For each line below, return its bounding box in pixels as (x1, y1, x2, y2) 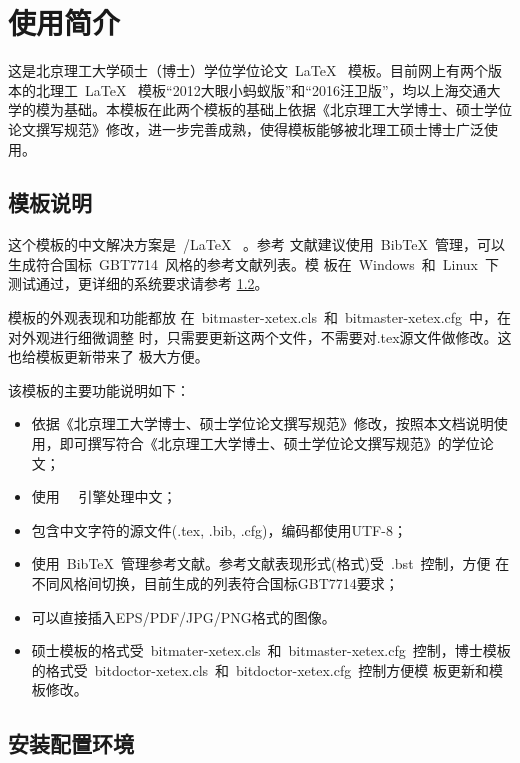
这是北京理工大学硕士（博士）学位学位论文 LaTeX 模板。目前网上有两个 (8, 60, 489, 81)
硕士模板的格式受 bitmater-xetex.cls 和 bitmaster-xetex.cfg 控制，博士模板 (31, 640, 511, 661)
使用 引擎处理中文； (31, 486, 177, 507)
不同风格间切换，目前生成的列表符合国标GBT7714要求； (31, 573, 399, 594)
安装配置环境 (8, 728, 134, 759)
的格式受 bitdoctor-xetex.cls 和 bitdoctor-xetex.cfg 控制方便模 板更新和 (31, 659, 489, 680)
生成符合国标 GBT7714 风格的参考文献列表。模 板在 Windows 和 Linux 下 (8, 253, 499, 274)
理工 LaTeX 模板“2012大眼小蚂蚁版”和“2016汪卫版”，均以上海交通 (49, 79, 487, 100)
